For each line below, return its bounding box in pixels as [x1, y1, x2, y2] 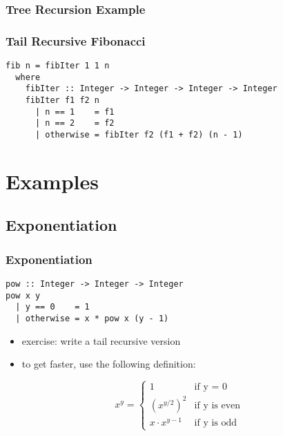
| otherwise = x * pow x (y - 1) [15, 314, 169, 323]
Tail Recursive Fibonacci [6, 32, 146, 49]
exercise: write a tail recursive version [21, 333, 181, 348]
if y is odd [194, 417, 237, 428]
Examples [6, 167, 99, 195]
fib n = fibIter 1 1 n [6, 61, 110, 71]
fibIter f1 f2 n [25, 95, 100, 106]
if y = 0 [194, 382, 227, 392]
